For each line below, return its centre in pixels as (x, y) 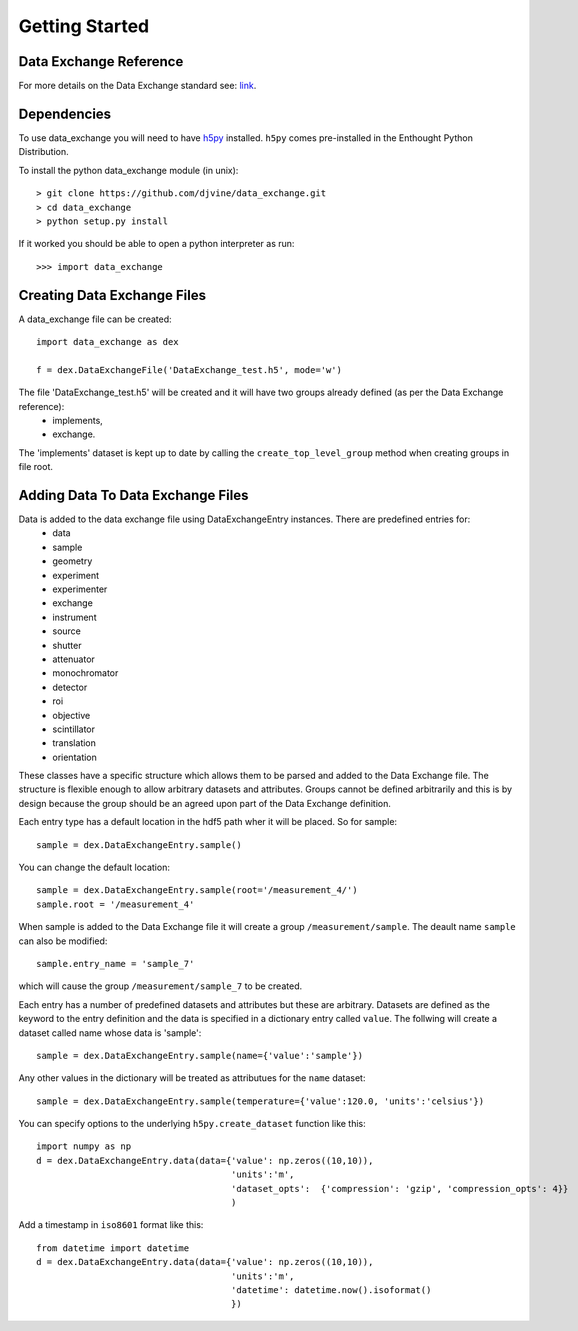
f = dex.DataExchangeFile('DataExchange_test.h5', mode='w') (189, 369)
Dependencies (65, 113)
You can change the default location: (94, 867)
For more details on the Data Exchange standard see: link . (137, 86)
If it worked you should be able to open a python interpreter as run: (156, 244)
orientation (74, 757)
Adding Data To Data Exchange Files (133, 495)
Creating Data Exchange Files (112, 295)
